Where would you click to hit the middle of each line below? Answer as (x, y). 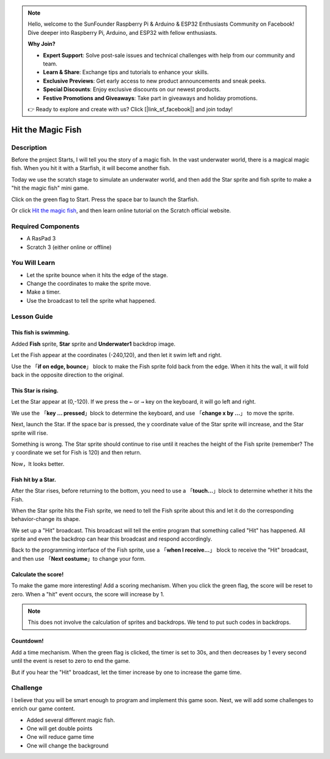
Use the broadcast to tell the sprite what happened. (91, 300)
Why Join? (42, 44)
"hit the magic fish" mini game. (50, 188)
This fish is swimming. (41, 333)
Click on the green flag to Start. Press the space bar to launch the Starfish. (105, 199)
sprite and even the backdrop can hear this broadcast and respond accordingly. (112, 539)
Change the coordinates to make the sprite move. (89, 284)
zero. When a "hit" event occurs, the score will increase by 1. (88, 594)
